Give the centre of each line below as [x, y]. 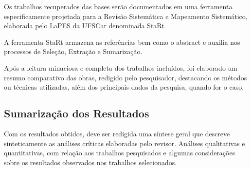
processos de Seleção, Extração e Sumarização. [73, 51]
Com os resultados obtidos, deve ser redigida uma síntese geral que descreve [117, 133]
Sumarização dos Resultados [77, 113]
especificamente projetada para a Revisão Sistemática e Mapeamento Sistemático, [126, 16]
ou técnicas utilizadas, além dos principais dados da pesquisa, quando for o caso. [124, 87]
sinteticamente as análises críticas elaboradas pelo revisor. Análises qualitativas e [125, 143]
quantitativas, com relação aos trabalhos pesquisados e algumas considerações [120, 153]
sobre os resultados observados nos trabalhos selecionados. [90, 162]
